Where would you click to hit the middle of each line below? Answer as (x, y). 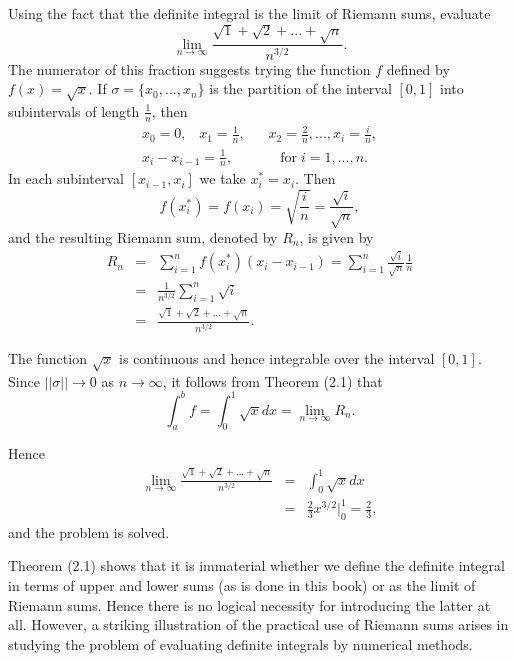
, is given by (336, 237)
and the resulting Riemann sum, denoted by (143, 237)
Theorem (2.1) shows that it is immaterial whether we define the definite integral (256, 565)
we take (222, 178)
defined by (418, 68)
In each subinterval (66, 178)
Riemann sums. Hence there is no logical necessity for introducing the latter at (249, 604)
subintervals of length (74, 110)
